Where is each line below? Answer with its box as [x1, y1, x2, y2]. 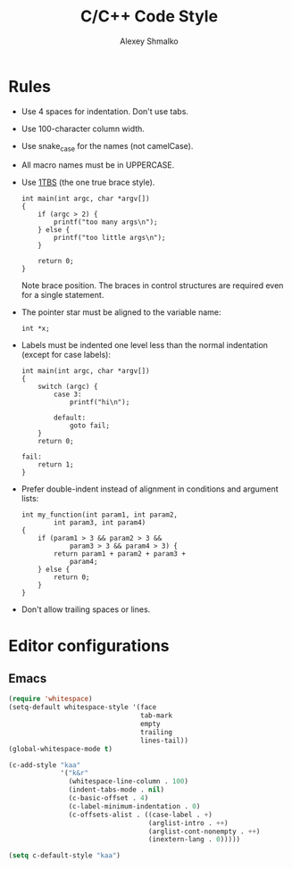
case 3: [54, 390, 82, 399]
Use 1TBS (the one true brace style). [21, 177, 155, 188]
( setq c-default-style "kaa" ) [8, 851, 121, 860]
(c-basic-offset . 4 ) [68, 794, 149, 803]
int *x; [21, 324, 50, 334]
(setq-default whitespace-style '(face [8, 703, 157, 712]
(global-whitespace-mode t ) [8, 744, 113, 753]
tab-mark [140, 711, 173, 720]
